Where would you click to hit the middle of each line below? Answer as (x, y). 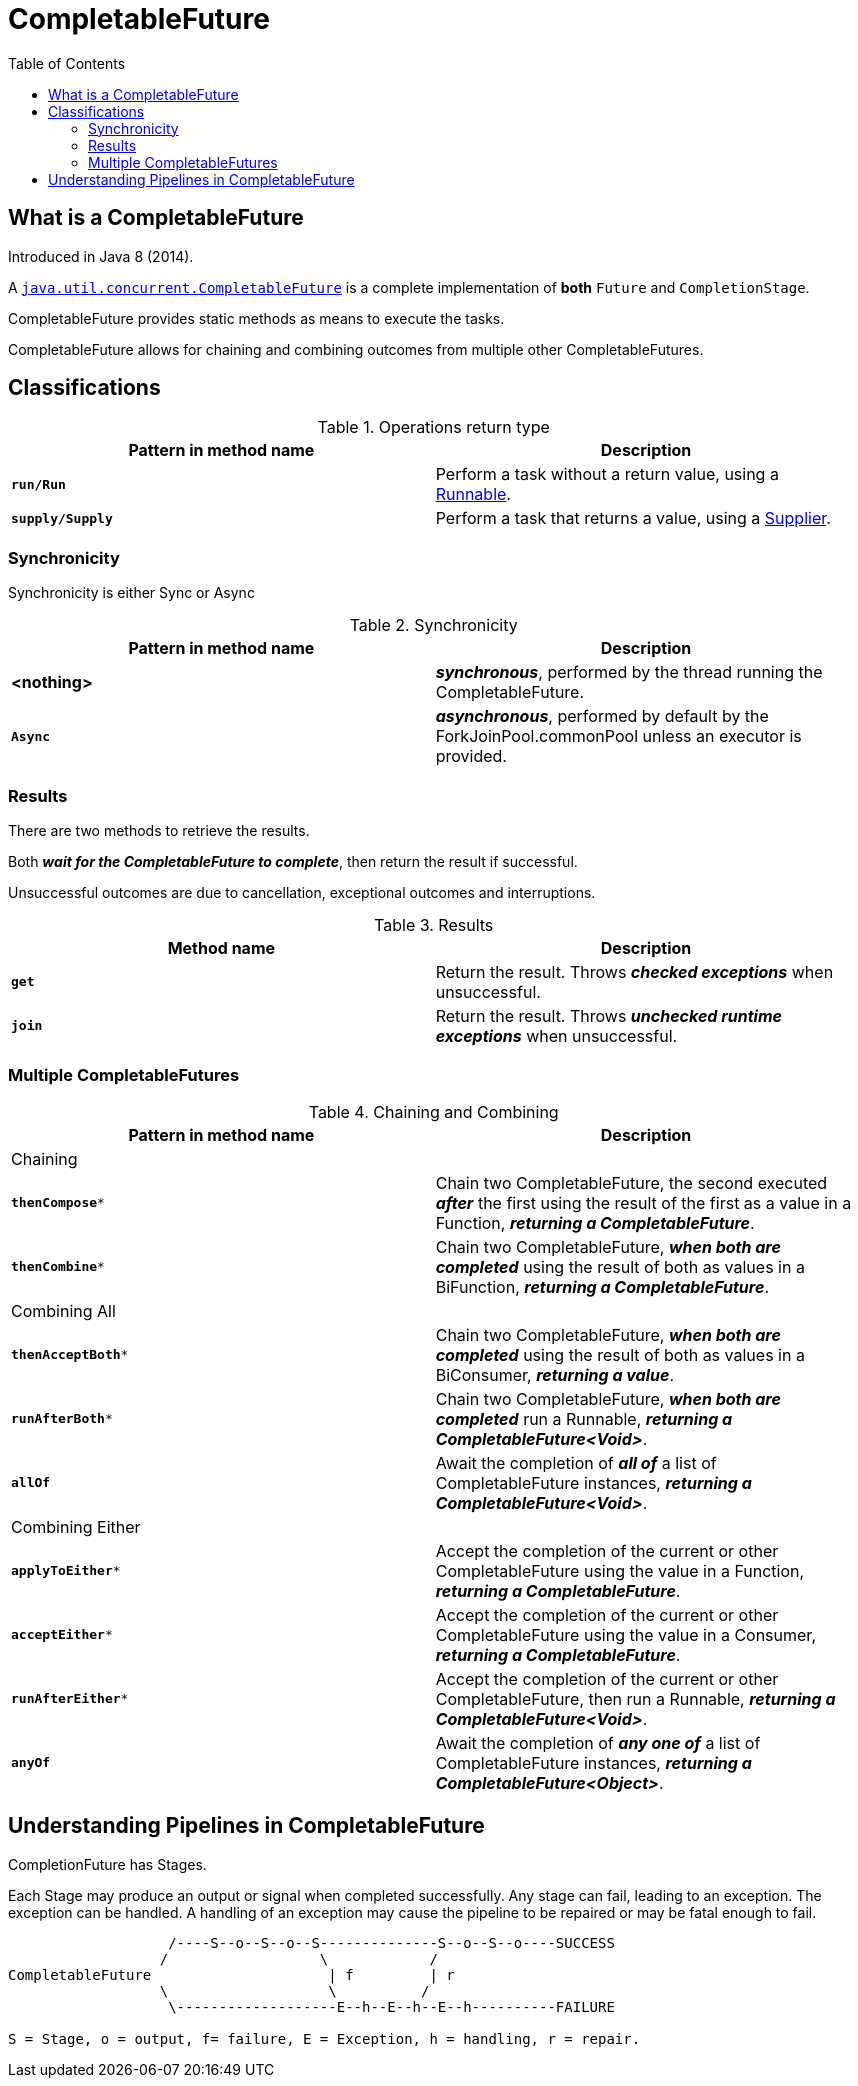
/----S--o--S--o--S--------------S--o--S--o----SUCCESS (391, 1942)
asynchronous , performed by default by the (602, 716)
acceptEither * (62, 1635)
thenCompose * (58, 1203)
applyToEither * (66, 1571)
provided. (471, 756)
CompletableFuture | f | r (231, 1974)
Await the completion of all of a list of (576, 1462)
